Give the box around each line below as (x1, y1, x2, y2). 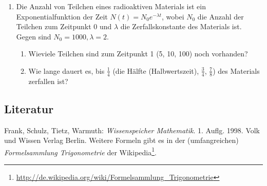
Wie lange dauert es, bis (28, 65, 105, 76)
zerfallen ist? (28, 75, 68, 86)
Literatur (4, 100, 54, 116)
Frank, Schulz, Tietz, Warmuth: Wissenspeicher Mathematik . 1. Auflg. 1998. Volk (4, 125, 260, 135)
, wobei (162, 11, 184, 22)
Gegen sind (16, 31, 51, 42)
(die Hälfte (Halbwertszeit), (112, 65, 199, 76)
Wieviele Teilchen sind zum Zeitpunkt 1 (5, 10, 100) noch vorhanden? (28, 48, 248, 59)
